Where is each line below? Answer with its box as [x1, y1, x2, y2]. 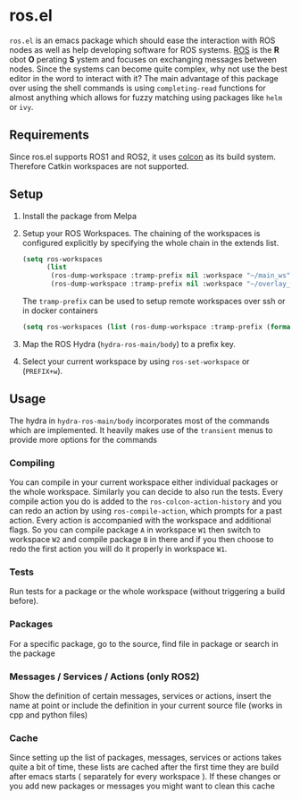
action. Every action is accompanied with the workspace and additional [9, 515, 271, 526]
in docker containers [21, 305, 98, 316]
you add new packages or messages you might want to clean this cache [9, 780, 275, 792]
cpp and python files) [9, 709, 88, 720]
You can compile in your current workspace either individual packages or [9, 477, 279, 488]
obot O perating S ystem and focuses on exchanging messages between [9, 54, 277, 64]
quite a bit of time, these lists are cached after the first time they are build [9, 762, 279, 772]
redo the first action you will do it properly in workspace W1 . [9, 543, 228, 555]
